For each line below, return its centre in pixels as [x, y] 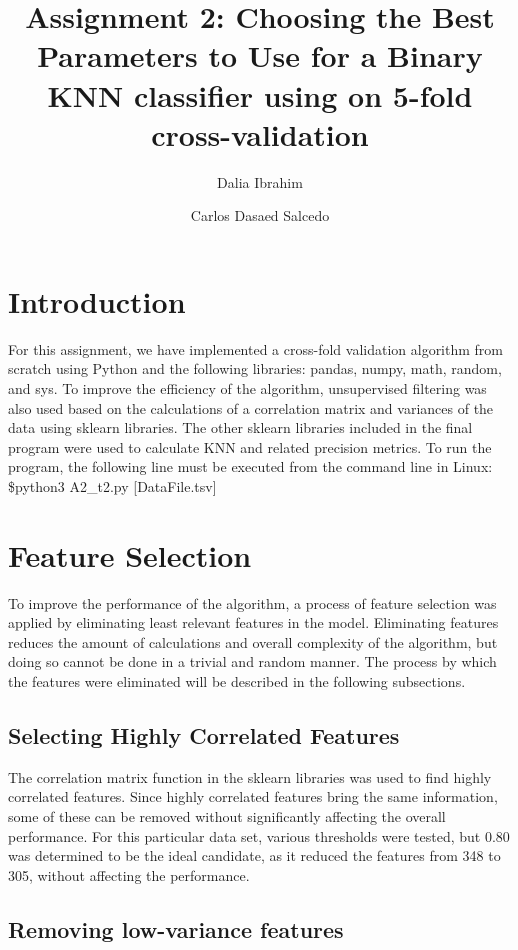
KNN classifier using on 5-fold [260, 94]
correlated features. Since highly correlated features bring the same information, [253, 796]
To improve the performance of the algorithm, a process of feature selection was [252, 602]
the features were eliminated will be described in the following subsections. [237, 681]
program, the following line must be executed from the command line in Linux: [250, 466]
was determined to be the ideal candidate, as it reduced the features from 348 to [254, 855]
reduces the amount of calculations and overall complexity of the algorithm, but [253, 641]
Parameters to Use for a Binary [260, 55]
